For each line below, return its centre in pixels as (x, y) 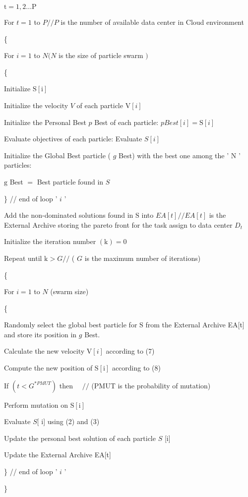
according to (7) (130, 351)
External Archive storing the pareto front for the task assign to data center (118, 224)
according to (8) (136, 368)
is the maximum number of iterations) (143, 258)
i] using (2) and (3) (70, 421)
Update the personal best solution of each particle (80, 438)
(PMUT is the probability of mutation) (151, 385)
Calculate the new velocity (44, 351)
